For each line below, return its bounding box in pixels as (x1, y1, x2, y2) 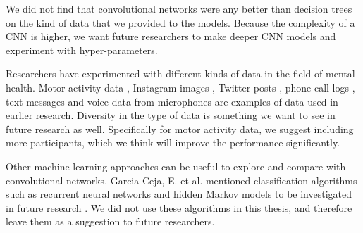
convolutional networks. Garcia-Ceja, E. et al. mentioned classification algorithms (6, 172, 357, 187)
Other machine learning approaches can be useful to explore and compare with (6, 158, 346, 173)
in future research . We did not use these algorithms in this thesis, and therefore (6, 200, 352, 215)
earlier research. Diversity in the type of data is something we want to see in (6, 108, 336, 122)
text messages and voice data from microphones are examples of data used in (6, 94, 338, 108)
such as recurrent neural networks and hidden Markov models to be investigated (6, 187, 352, 201)
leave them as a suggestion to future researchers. (6, 214, 215, 229)
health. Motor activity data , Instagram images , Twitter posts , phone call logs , (6, 80, 355, 94)
